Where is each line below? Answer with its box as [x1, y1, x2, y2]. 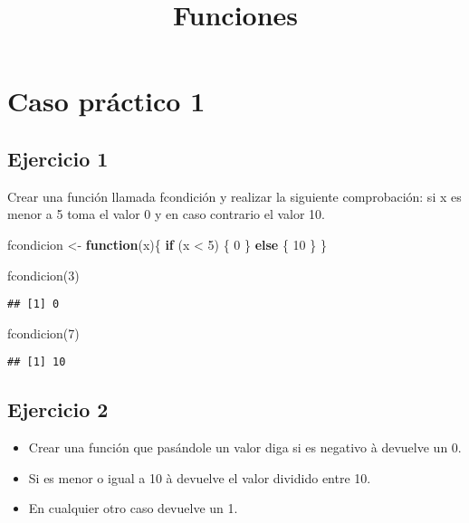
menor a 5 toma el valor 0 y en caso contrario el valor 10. [7, 204, 325, 223]
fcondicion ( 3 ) [7, 265, 80, 284]
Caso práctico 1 [7, 82, 206, 119]
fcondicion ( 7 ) [7, 323, 80, 342]
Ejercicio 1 [7, 144, 109, 172]
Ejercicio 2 [7, 395, 109, 423]
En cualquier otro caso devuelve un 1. [28, 499, 238, 518]
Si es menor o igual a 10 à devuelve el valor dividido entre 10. [28, 468, 371, 487]
